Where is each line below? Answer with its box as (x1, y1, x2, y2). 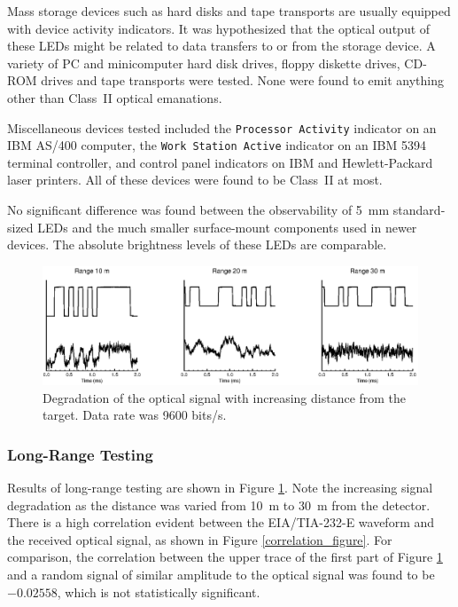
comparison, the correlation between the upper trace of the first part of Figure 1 (7, 548, 443, 566)
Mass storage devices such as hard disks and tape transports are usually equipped (7, 2, 451, 20)
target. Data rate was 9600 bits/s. (43, 406, 227, 424)
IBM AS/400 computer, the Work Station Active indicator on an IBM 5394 (7, 136, 426, 154)
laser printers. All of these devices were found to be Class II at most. (7, 170, 383, 189)
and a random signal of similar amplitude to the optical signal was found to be (7, 564, 435, 583)
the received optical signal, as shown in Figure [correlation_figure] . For (7, 530, 392, 548)
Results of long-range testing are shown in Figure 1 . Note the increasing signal (7, 478, 433, 496)
